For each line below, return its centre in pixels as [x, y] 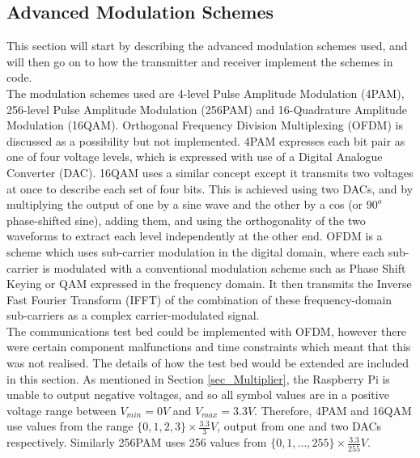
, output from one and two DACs [299, 426]
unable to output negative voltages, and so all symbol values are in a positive [198, 394]
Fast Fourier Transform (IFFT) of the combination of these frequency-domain [199, 299]
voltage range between [62, 410]
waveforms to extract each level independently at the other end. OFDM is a [195, 236]
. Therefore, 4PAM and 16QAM [333, 410]
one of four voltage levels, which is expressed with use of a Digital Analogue [195, 157]
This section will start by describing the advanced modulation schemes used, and [207, 46]
